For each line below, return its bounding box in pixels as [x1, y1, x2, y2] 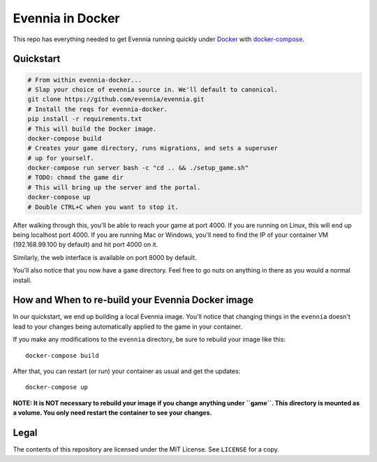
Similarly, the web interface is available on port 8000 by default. [13, 253, 197, 261]
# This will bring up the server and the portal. [27, 183, 201, 192]
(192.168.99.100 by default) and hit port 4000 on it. [13, 240, 158, 249]
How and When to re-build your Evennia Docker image [13, 294, 254, 306]
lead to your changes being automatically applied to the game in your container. [13, 322, 242, 331]
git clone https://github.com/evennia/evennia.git [27, 95, 205, 103]
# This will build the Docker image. [27, 124, 157, 133]
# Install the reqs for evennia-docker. [27, 105, 168, 113]
